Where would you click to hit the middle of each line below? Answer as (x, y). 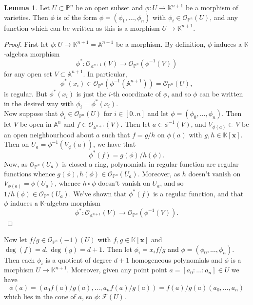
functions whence (29, 173)
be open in (36, 124)
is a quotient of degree (79, 259)
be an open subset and (109, 7)
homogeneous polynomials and (177, 259)
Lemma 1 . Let (27, 7)
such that (116, 134)
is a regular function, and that (198, 193)
